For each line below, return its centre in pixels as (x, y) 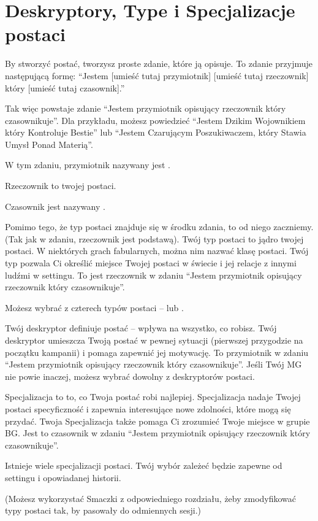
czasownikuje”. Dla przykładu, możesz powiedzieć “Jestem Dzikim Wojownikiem (155, 120)
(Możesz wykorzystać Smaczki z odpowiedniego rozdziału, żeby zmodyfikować (151, 498)
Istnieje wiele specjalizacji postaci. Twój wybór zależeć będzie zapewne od (144, 465)
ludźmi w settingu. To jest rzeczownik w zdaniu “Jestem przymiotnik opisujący (153, 275)
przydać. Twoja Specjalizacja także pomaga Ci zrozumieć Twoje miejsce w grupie (157, 421)
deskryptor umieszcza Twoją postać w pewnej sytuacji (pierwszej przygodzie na (154, 340)
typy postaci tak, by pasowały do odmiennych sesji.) (103, 510)
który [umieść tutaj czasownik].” (65, 87)
